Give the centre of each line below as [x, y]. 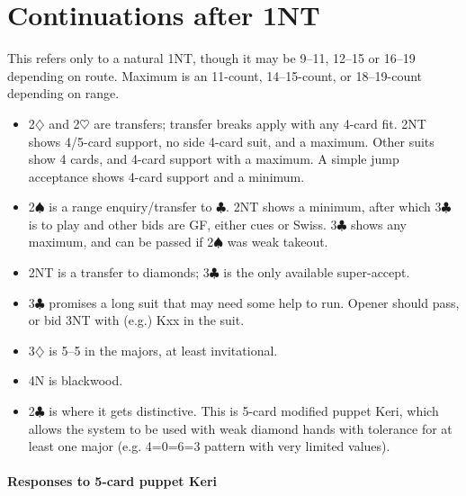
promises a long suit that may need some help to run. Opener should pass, [254, 302]
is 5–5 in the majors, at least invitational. [163, 350]
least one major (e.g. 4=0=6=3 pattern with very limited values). [209, 446]
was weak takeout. [278, 242]
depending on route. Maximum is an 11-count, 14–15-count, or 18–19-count [215, 75]
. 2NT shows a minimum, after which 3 [334, 207]
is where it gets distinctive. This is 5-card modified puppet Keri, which [244, 411]
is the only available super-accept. [317, 272]
